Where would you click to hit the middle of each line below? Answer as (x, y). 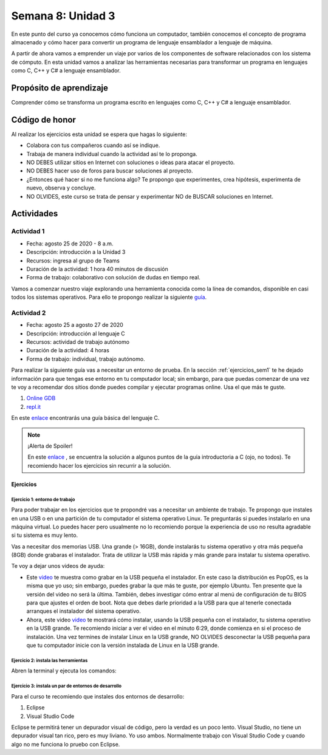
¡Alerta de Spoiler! (50, 446)
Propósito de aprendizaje (60, 88)
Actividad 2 (29, 313)
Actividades (35, 214)
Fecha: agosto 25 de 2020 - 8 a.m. (70, 244)
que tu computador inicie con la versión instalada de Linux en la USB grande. (123, 645)
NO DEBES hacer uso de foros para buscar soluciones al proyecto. (110, 171)
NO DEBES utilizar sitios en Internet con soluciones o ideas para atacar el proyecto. (131, 162)
